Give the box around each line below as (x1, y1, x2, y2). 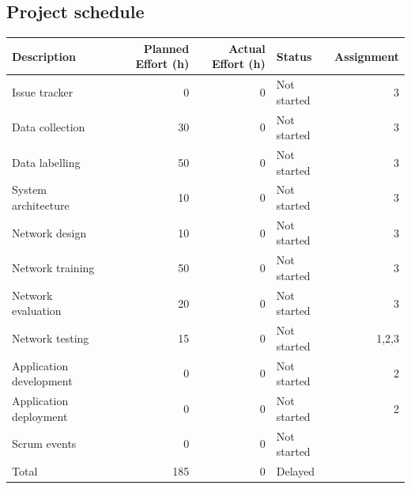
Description (12, 47, 77, 64)
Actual (228, 40, 266, 56)
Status (276, 47, 312, 64)
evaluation (12, 302, 62, 319)
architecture (12, 197, 70, 214)
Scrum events (12, 435, 77, 452)
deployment (12, 407, 68, 424)
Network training (12, 260, 95, 276)
